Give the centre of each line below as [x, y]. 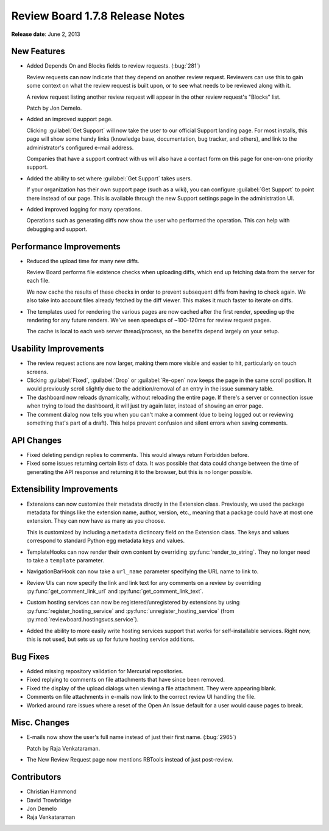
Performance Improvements [66, 246]
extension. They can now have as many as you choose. [96, 521]
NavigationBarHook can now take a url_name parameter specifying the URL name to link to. [143, 571]
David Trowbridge [49, 800]
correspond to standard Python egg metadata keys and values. [106, 541]
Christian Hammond [51, 791]
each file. [38, 281]
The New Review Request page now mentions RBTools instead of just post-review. [130, 760]
